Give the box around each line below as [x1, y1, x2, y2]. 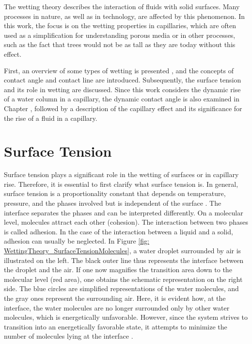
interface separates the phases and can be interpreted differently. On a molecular [4, 207, 243, 217]
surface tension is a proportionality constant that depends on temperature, [4, 188, 226, 198]
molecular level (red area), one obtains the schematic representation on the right [4, 274, 243, 284]
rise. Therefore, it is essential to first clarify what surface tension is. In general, [4, 179, 238, 189]
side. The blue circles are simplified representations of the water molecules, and [4, 283, 239, 294]
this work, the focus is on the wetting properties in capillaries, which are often [4, 20, 236, 31]
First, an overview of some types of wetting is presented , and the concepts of [4, 65, 234, 75]
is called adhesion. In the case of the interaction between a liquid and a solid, [4, 226, 233, 236]
